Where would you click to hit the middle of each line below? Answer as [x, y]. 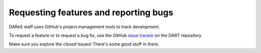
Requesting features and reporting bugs [91, 12]
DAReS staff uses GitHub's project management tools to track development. [85, 27]
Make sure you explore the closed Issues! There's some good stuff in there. [84, 44]
